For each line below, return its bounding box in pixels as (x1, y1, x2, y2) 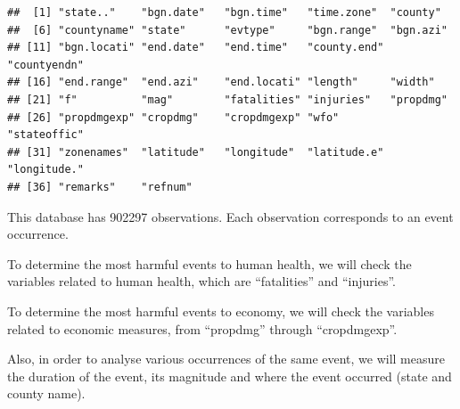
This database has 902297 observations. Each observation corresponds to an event (7, 207, 454, 225)
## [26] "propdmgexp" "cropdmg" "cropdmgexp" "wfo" (7, 110, 340, 124)
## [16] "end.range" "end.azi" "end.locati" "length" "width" (7, 76, 435, 89)
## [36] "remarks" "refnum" (7, 180, 193, 193)
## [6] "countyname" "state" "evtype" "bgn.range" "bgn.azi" (7, 23, 448, 37)
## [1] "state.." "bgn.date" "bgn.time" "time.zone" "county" (7, 6, 441, 19)
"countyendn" (7, 58, 84, 71)
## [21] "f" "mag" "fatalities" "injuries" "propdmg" (7, 93, 448, 106)
